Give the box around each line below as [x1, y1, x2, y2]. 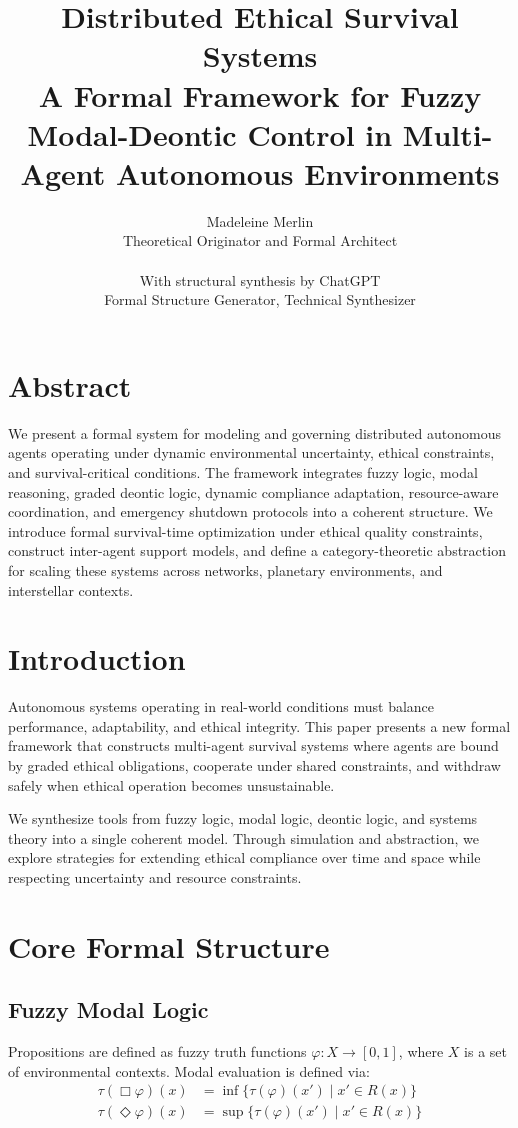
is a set [464, 1041, 508, 1062]
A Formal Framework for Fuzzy [38, 74, 482, 115]
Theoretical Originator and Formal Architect [122, 230, 398, 251]
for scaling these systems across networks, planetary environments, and [8, 559, 443, 580]
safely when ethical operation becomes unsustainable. [8, 774, 335, 795]
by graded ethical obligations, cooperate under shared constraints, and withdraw [8, 755, 501, 776]
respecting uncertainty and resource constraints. [8, 867, 302, 887]
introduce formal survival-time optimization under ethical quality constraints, [8, 520, 483, 541]
